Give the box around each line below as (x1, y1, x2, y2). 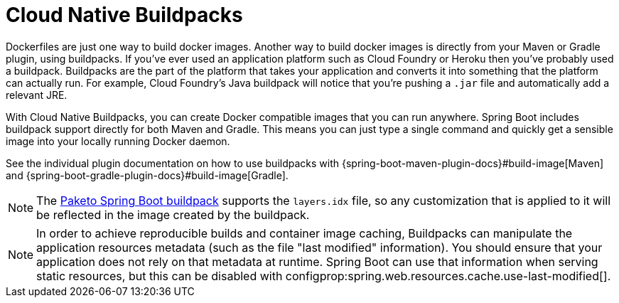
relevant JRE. (6, 88, 68, 101)
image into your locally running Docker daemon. (6, 134, 230, 147)
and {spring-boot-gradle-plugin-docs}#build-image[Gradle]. (6, 169, 289, 181)
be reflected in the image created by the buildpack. (36, 207, 310, 222)
